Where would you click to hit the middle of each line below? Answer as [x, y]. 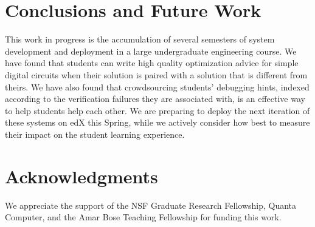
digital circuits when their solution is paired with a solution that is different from [156, 74]
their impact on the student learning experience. [95, 134]
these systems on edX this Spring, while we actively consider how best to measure [157, 122]
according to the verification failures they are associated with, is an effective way [155, 99]
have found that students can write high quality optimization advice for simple [152, 63]
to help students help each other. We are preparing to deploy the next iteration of [157, 110]
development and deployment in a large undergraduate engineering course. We [151, 51]
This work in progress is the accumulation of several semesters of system [140, 39]
